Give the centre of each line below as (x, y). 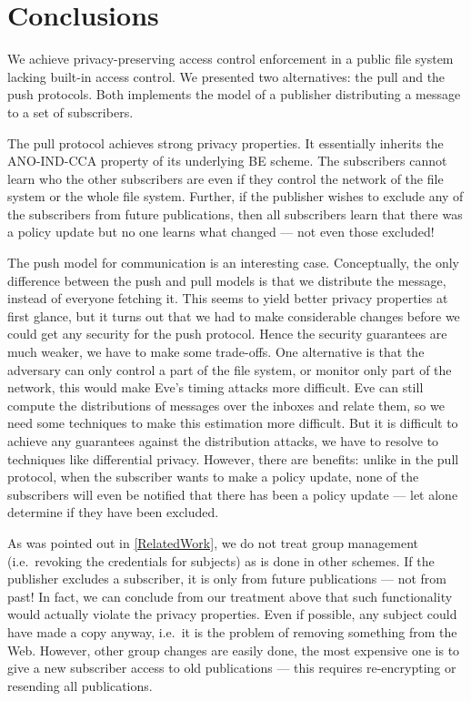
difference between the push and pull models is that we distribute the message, (227, 280)
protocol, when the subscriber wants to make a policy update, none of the (213, 477)
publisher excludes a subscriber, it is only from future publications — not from (227, 579)
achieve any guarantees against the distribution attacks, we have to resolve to (223, 441)
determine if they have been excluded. (113, 512)
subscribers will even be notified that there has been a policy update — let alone (233, 494)
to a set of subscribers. (70, 112)
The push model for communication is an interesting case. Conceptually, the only (233, 263)
